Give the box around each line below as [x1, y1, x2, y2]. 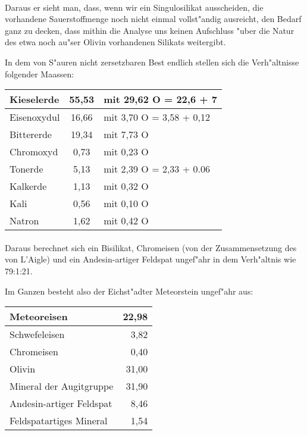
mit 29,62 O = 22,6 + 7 [104, 92, 217, 107]
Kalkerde [10, 179, 47, 193]
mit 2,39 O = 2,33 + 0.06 [104, 162, 210, 176]
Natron [10, 214, 39, 228]
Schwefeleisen [10, 327, 65, 342]
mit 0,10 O [104, 196, 149, 211]
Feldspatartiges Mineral [10, 414, 108, 428]
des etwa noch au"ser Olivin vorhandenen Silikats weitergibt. [5, 36, 226, 48]
